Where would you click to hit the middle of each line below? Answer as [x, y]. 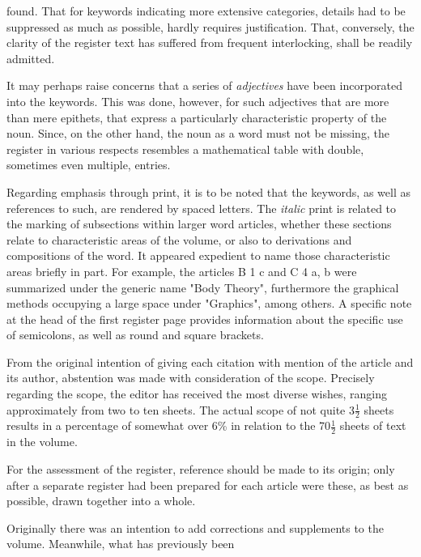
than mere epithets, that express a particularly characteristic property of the [197, 117]
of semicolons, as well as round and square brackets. [135, 335]
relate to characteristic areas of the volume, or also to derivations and [179, 239]
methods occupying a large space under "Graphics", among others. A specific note [209, 303]
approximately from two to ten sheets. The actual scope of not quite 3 [181, 409]
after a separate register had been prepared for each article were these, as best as [208, 485]
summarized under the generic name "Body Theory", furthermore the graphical [203, 287]
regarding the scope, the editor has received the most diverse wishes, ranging [197, 394]
